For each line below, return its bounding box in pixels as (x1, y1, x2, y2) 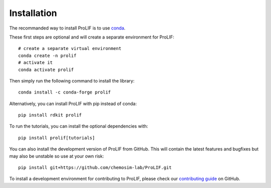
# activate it (18, 60, 53, 65)
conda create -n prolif (18, 52, 77, 58)
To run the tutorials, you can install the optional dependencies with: (9, 123, 148, 129)
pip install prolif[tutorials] (18, 135, 95, 140)
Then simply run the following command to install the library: (9, 77, 135, 83)
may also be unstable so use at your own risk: (9, 153, 104, 159)
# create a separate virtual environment (18, 45, 121, 51)
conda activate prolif (18, 66, 74, 72)
